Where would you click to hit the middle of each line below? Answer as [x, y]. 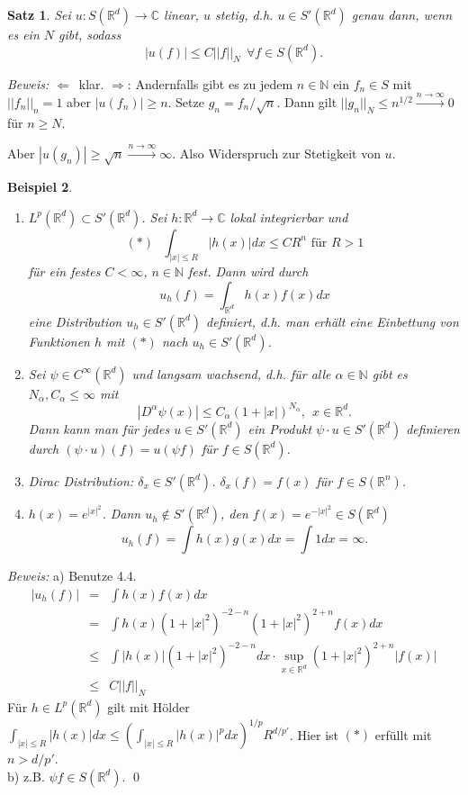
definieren [433, 428]
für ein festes [64, 271]
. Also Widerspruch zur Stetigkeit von [276, 154]
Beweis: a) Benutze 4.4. [72, 576]
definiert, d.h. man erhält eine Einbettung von [333, 321]
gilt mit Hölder [148, 706]
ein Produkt [280, 428]
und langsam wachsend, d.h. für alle [231, 373]
